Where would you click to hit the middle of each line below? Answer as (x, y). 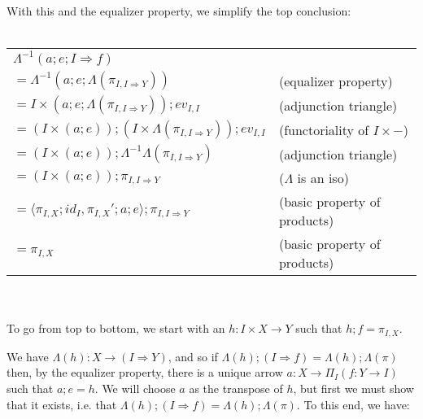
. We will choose (135, 388)
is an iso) (323, 178)
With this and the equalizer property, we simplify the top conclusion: (179, 11)
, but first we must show (353, 388)
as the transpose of (236, 388)
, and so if (193, 356)
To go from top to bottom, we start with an (116, 328)
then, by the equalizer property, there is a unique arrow (145, 372)
